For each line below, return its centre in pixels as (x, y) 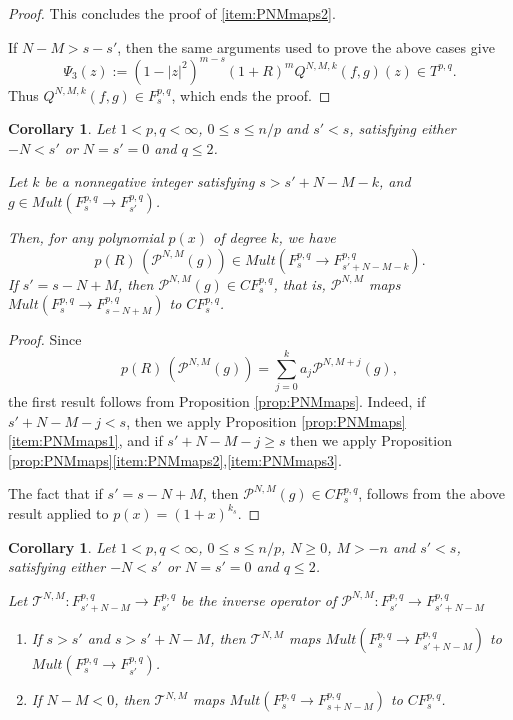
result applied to (58, 512)
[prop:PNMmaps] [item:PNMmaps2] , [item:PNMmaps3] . (175, 459)
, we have (307, 237)
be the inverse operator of (259, 599)
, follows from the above (432, 493)
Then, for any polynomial (86, 237)
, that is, (299, 283)
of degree (240, 237)
